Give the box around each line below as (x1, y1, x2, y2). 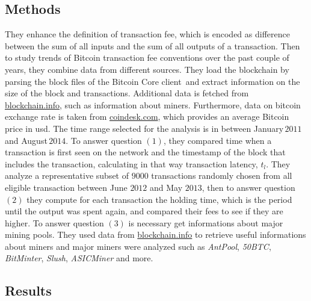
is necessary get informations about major (128, 216, 283, 229)
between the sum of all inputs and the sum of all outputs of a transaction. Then (5, 39, 300, 52)
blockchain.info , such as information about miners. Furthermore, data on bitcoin (5, 98, 301, 111)
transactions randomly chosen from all (151, 169, 292, 182)
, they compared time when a (163, 134, 272, 146)
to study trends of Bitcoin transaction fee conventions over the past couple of (5, 51, 289, 64)
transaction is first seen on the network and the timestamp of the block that (5, 146, 286, 158)
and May (150, 181, 183, 193)
